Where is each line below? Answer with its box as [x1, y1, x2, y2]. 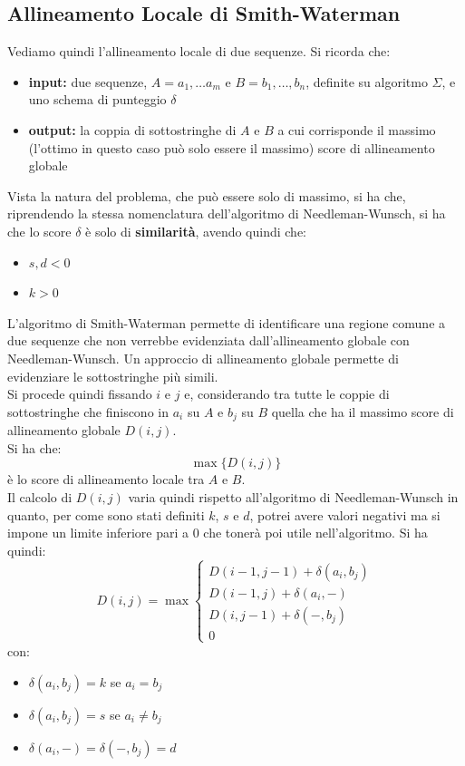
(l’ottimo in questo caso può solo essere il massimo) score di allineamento [28, 138, 435, 157]
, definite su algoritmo [305, 72, 428, 91]
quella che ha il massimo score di [271, 402, 454, 421]
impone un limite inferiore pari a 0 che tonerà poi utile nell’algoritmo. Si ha [7, 523, 428, 542]
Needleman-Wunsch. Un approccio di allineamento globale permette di [7, 348, 399, 367]
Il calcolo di [7, 487, 73, 506]
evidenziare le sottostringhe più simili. [7, 366, 218, 385]
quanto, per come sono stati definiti [7, 505, 205, 524]
